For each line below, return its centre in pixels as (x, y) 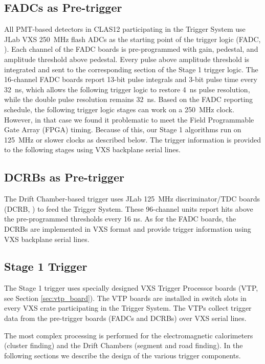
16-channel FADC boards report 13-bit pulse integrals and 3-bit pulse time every (131, 79)
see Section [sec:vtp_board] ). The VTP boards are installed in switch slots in (125, 298)
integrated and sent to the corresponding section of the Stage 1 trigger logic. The (131, 69)
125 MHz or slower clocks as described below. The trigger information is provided (132, 139)
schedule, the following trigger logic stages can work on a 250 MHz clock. (119, 109)
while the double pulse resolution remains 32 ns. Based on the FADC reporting (129, 99)
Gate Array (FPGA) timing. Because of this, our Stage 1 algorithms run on (123, 129)
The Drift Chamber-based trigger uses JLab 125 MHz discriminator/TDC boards (132, 199)
